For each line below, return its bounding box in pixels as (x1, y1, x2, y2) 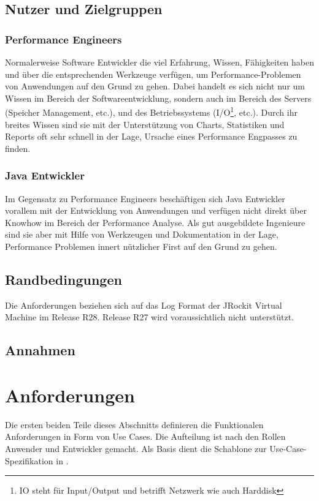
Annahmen (5, 341, 75, 360)
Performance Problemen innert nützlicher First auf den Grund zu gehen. (5, 240, 277, 252)
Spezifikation (5, 454, 53, 467)
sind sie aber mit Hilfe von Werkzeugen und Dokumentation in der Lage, (5, 228, 279, 241)
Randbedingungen (5, 269, 122, 288)
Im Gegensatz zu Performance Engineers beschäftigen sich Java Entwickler (5, 192, 285, 205)
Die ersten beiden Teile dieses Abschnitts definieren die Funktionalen (5, 418, 264, 431)
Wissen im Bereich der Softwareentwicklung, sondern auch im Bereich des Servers (5, 91, 312, 104)
